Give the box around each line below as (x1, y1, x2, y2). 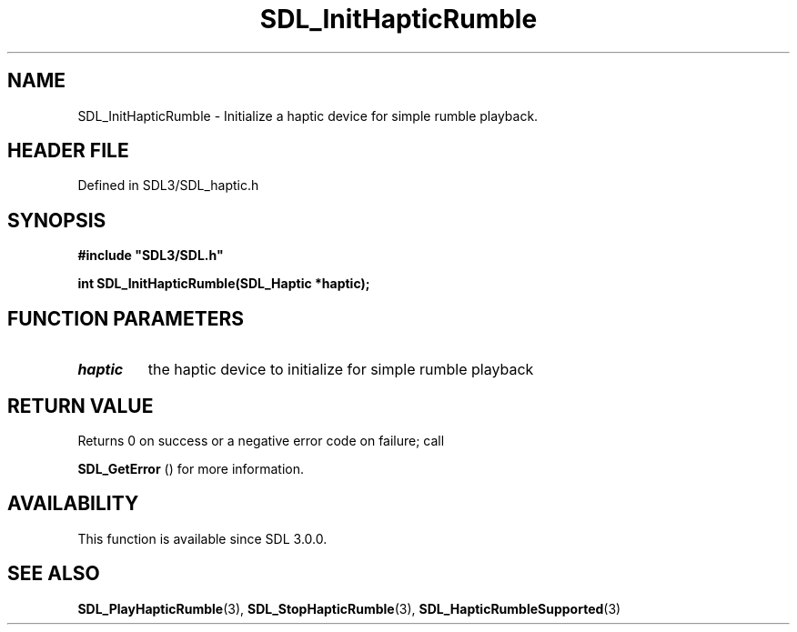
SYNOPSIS (7, 208, 106, 232)
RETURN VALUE (7, 394, 154, 417)
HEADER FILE (7, 139, 129, 163)
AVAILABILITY (7, 492, 139, 516)
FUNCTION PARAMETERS (7, 306, 244, 330)
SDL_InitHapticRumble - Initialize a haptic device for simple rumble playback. (77, 107, 539, 124)
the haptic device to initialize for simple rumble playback (147, 360, 534, 379)
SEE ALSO (7, 562, 100, 586)
